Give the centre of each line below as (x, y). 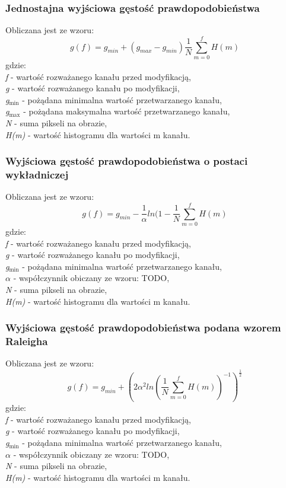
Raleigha (27, 341)
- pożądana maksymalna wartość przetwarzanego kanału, (127, 111)
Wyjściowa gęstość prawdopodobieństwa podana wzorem (143, 328)
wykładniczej (37, 174)
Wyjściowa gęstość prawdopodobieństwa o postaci (127, 161)
